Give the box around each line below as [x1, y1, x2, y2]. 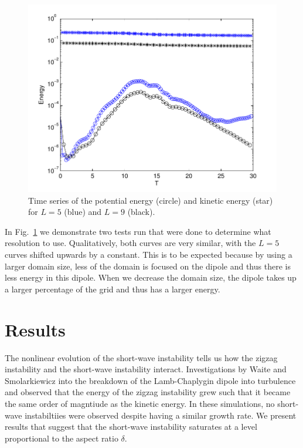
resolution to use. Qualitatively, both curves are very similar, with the [5, 237, 256, 249]
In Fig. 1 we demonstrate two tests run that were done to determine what [5, 225, 271, 237]
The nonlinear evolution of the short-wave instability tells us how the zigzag [5, 351, 278, 363]
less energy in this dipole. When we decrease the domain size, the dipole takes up [5, 271, 297, 284]
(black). [127, 206, 155, 218]
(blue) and [64, 206, 102, 218]
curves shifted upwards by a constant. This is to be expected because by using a [5, 248, 292, 261]
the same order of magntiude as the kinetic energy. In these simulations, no [5, 397, 275, 409]
